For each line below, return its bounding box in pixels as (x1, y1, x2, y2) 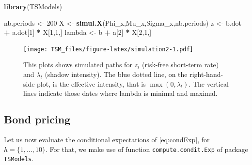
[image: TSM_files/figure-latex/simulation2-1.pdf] (23, 45, 193, 53)
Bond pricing (4, 112, 71, 127)
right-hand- (189, 69, 223, 79)
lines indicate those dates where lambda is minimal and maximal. (23, 88, 218, 98)
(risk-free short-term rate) (142, 60, 219, 70)
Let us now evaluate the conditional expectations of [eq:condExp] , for (4, 135, 210, 145)
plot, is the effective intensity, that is (37, 78, 146, 89)
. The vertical (189, 78, 229, 89)
